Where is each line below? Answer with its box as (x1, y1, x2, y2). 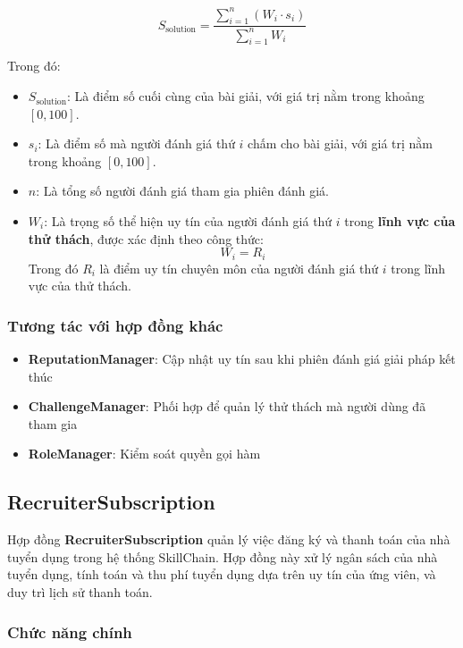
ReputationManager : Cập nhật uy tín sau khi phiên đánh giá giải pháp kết (28, 349, 456, 368)
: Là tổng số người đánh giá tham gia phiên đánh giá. (36, 181, 329, 200)
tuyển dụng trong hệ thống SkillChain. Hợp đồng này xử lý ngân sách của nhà (7, 547, 438, 566)
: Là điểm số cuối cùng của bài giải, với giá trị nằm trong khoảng (66, 87, 425, 105)
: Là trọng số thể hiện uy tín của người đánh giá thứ (44, 212, 333, 231)
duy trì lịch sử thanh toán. (7, 583, 153, 602)
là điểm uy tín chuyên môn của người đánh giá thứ (99, 258, 379, 277)
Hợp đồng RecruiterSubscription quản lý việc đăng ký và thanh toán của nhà (7, 530, 450, 549)
